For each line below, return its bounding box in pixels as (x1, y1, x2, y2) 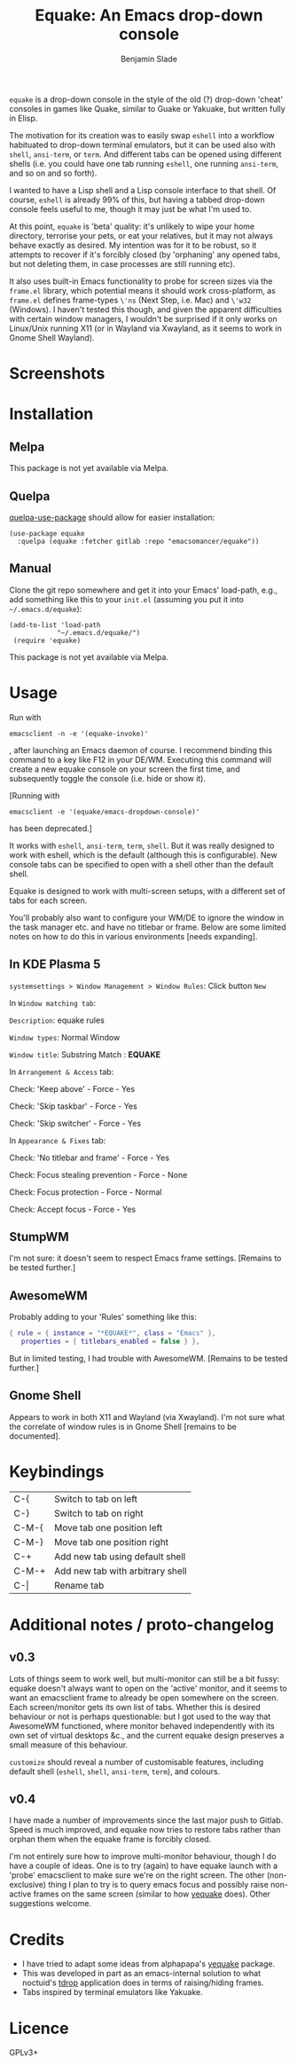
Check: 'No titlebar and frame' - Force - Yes (9, 1152, 170, 1163)
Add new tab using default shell (54, 1550, 186, 1562)
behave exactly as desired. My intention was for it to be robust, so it (9, 239, 257, 250)
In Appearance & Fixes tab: (9, 1135, 106, 1145)
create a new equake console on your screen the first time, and (9, 764, 241, 774)
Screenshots (9, 364, 106, 384)
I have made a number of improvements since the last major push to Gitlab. (9, 1815, 284, 1826)
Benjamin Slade (121, 53, 177, 64)
